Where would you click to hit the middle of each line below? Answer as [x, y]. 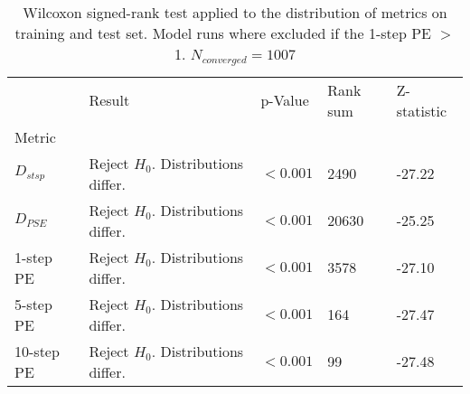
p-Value [285, 100]
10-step [37, 351]
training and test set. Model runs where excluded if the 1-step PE [223, 33]
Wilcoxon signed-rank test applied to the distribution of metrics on [235, 12]
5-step [33, 304]
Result [109, 100]
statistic [421, 110]
